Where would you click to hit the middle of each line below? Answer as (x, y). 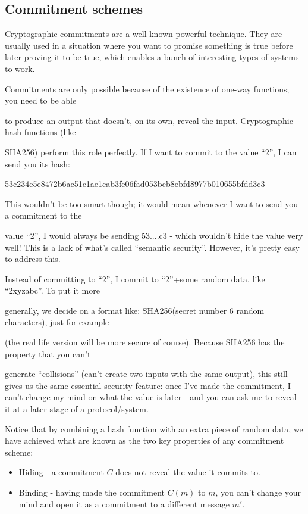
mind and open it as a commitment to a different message (124, 504)
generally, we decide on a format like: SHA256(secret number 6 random (135, 310)
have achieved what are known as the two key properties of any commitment (144, 440)
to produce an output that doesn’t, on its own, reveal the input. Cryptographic (149, 120)
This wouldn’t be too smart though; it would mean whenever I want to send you (152, 203)
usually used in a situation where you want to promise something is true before (149, 45)
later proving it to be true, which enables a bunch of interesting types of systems (152, 57)
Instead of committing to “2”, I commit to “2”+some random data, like (135, 278)
